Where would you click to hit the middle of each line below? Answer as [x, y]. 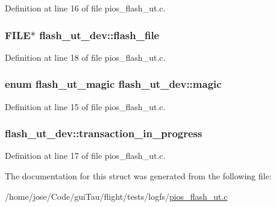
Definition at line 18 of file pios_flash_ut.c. [85, 57]
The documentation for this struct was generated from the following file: [138, 176]
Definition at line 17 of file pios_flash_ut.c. [85, 156]
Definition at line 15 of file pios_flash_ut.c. [85, 106]
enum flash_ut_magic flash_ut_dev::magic [113, 84]
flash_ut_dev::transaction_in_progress [104, 133]
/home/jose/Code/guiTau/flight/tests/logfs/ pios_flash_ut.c [116, 196]
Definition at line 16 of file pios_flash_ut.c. [85, 8]
